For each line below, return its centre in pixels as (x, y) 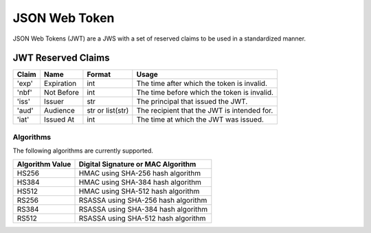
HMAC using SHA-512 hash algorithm (139, 191)
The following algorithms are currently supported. (83, 151)
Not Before (61, 93)
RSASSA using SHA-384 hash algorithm (143, 209)
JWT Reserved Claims (61, 58)
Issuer (54, 102)
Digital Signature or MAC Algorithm (137, 164)
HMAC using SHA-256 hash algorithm (140, 173)
